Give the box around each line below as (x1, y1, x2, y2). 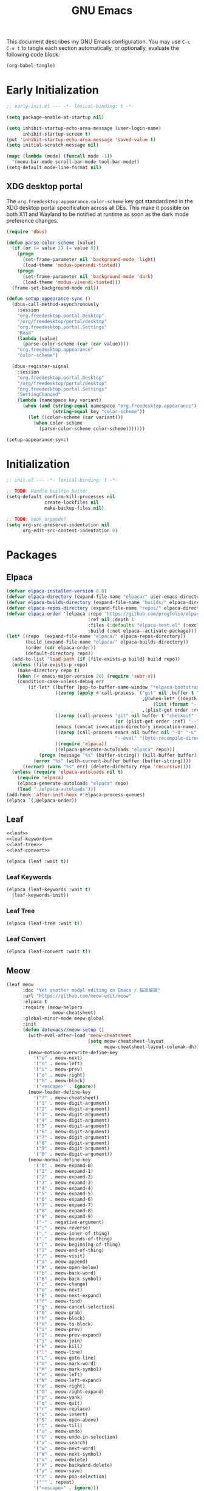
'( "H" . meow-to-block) (33, 1321, 94, 1327)
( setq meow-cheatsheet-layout (87, 1038, 165, 1044)
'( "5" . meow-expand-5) (33, 1190, 94, 1197)
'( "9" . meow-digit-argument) (33, 1145, 110, 1152)
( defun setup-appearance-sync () (6, 296, 91, 302)
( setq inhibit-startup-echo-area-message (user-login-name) (6, 125, 162, 131)
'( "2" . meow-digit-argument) (33, 1106, 110, 1112)
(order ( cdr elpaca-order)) (25, 645, 97, 651)
